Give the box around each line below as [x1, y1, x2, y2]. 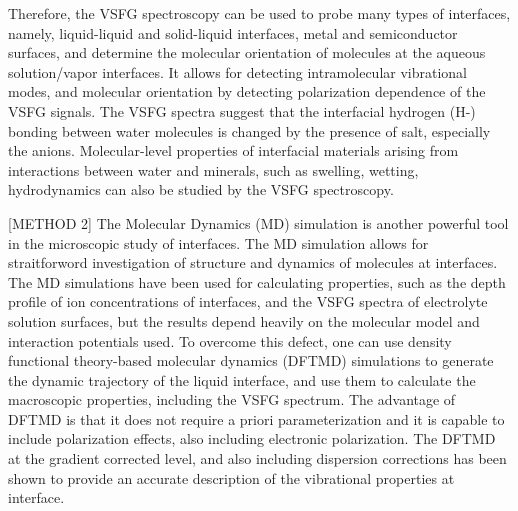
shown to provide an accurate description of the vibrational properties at [8, 467, 455, 488]
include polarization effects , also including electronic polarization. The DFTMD [8, 428, 496, 449]
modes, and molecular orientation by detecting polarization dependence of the [8, 81, 486, 102]
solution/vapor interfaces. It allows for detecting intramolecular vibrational [8, 61, 468, 82]
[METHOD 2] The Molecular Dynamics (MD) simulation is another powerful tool [8, 212, 509, 233]
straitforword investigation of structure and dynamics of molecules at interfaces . [8, 252, 498, 273]
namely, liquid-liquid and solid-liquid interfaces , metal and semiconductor [8, 22, 458, 43]
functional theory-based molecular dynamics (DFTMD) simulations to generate [8, 350, 494, 371]
